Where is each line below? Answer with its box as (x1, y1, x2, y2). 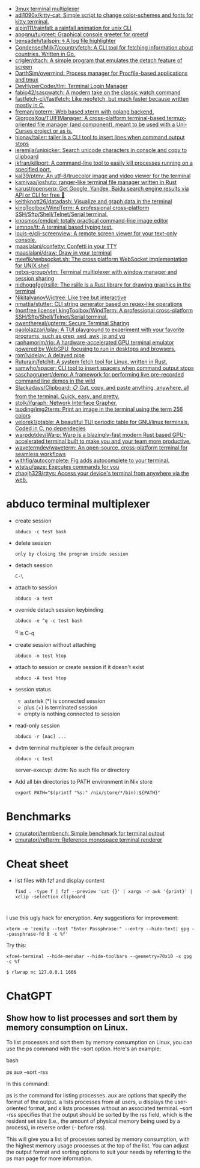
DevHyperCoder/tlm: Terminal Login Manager (14, 83, 128, 89)
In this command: (6, 1080, 49, 1087)
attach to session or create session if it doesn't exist (14, 663, 144, 670)
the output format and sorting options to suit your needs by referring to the (6, 1148, 191, 1155)
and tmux (14, 76, 39, 83)
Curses (14, 127, 33, 135)
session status (14, 685, 51, 693)
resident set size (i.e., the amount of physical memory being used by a (6, 1117, 180, 1125)
